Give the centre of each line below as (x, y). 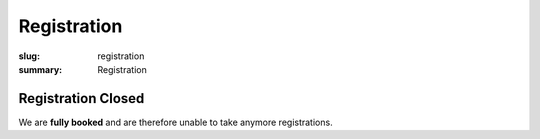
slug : (29, 56)
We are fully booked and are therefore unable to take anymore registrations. (176, 122)
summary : (40, 69)
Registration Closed (81, 98)
